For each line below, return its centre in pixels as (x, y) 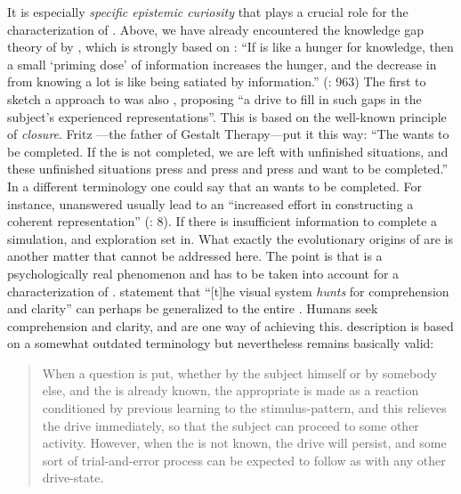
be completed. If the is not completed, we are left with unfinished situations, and (228, 151)
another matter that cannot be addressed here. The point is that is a (195, 256)
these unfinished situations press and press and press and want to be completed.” (228, 169)
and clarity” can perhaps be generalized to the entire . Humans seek (193, 308)
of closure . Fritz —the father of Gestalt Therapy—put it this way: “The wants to (228, 134)
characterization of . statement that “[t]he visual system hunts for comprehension (228, 291)
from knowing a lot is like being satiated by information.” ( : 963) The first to (217, 81)
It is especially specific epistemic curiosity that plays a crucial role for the (208, 12)
